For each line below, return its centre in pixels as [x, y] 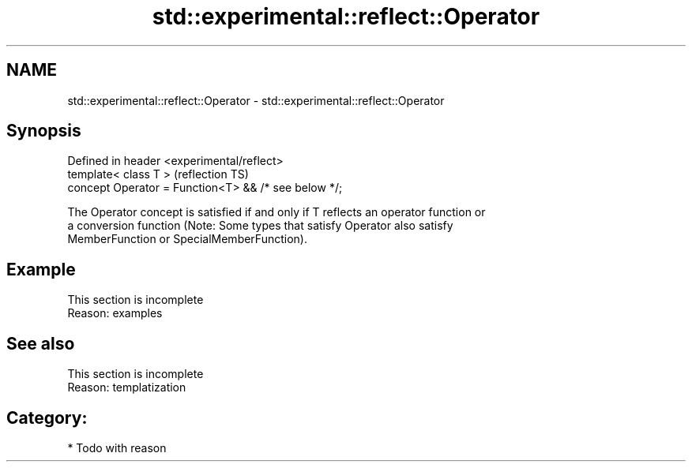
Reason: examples [115, 313]
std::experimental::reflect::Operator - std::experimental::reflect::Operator [256, 100]
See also [41, 343]
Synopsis [44, 131]
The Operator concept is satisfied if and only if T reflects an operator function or [276, 212]
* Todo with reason [117, 447]
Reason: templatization [127, 388]
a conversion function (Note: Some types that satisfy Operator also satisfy [260, 226]
